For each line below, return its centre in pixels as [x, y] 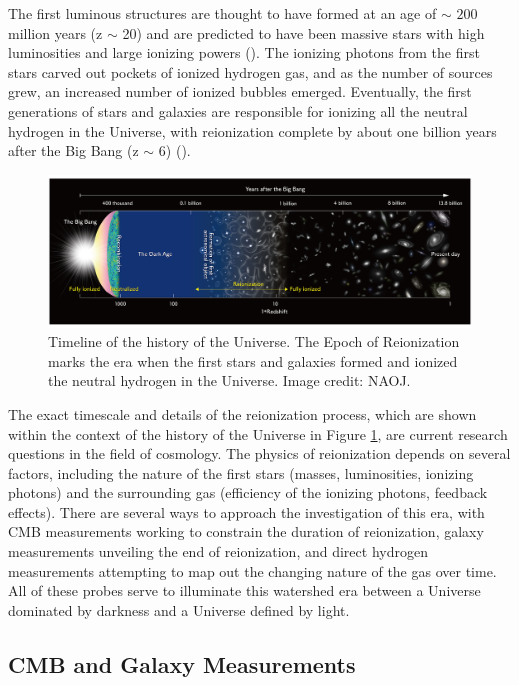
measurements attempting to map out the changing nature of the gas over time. [252, 570]
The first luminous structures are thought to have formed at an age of [222, 13]
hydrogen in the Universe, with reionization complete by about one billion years [252, 130]
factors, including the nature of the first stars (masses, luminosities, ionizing [241, 472]
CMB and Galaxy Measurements [182, 663]
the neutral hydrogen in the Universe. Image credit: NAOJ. [229, 380]
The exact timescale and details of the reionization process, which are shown [242, 413]
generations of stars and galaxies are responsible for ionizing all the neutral [238, 110]
